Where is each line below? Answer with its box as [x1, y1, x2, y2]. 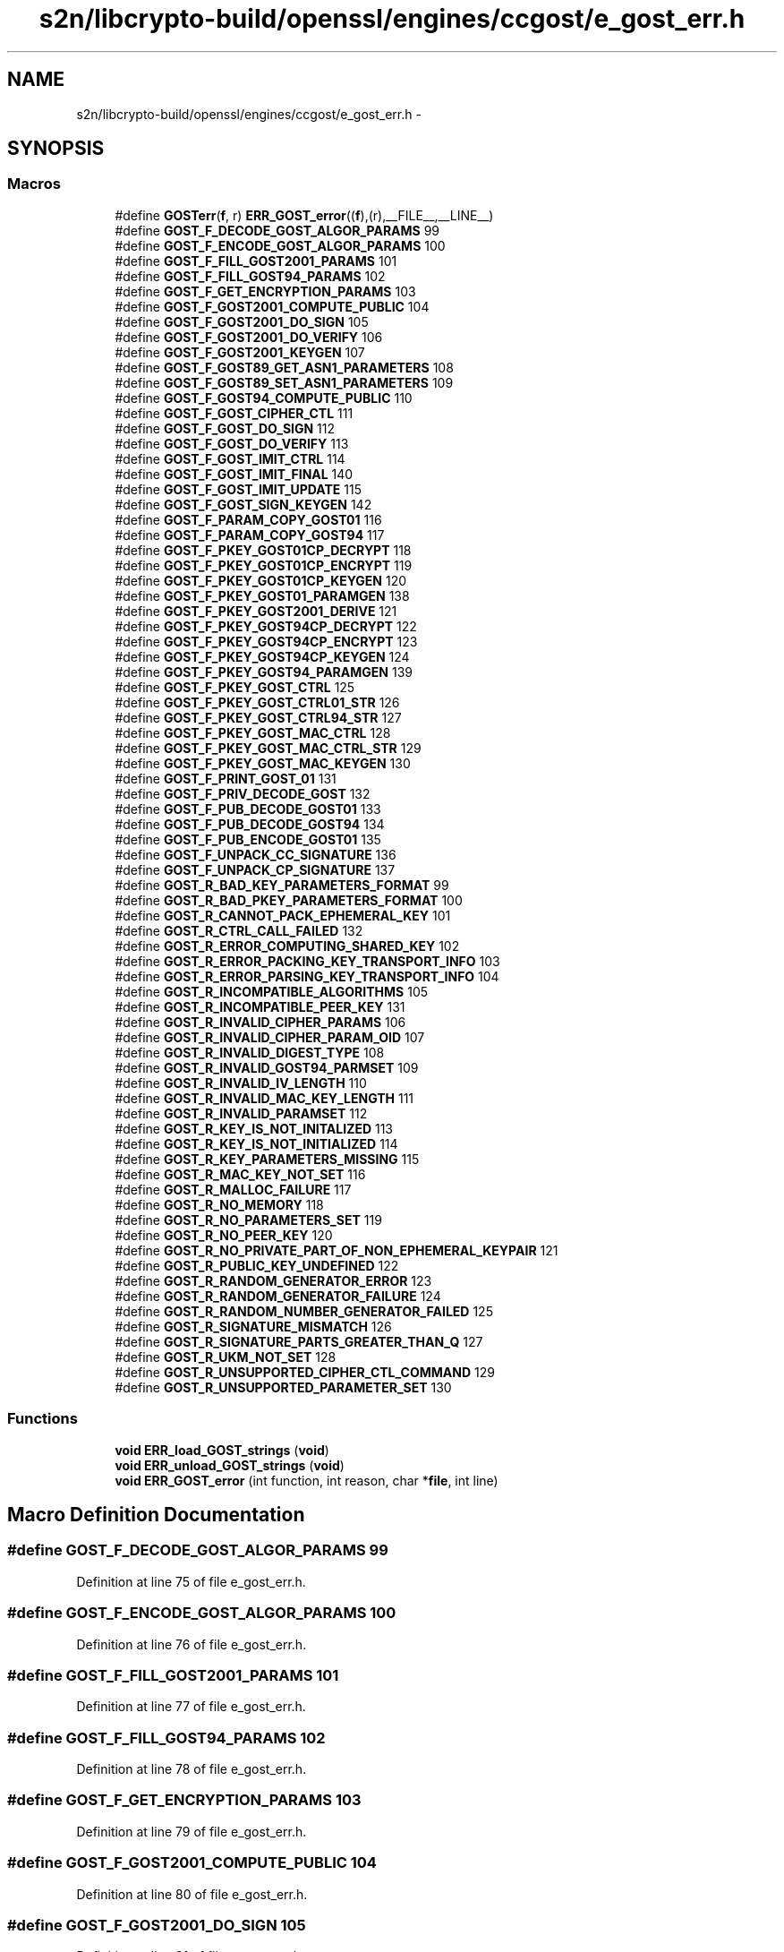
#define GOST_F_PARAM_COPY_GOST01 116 [115, 511, 382, 527]
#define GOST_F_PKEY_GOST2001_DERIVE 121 [115, 603, 397, 619]
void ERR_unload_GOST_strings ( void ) [115, 1457, 345, 1473]
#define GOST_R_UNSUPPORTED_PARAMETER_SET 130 [115, 1379, 452, 1395]
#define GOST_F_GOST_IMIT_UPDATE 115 [115, 481, 362, 497]
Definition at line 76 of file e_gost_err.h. [76, 1636, 307, 1652]
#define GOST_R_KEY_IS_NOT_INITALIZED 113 [115, 1120, 394, 1136]
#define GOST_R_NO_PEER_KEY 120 [115, 1227, 333, 1243]
